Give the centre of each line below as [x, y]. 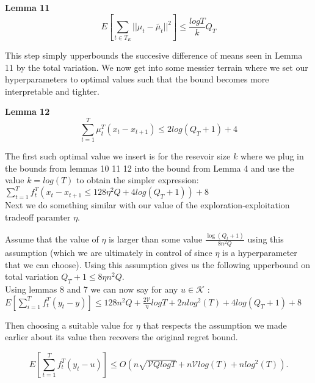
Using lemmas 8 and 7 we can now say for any [92, 289]
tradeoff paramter [38, 217]
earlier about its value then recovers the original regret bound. [121, 337]
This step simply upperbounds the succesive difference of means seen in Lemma [154, 55]
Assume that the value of [52, 239]
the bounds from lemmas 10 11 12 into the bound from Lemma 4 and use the [150, 168]
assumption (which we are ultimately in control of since [109, 253]
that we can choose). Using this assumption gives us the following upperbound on [157, 264]
